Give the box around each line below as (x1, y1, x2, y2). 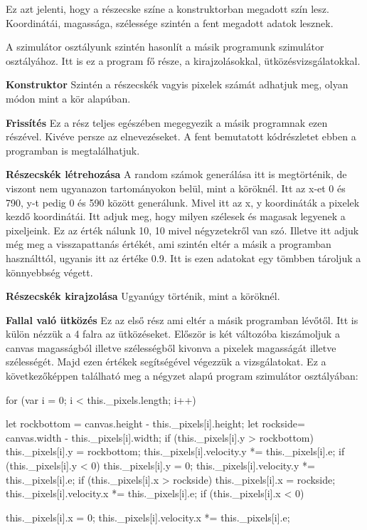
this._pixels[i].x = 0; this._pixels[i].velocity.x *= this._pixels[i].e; (6, 509, 290, 524)
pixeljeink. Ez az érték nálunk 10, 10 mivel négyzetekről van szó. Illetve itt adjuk (6, 222, 359, 237)
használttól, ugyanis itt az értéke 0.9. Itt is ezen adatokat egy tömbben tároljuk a (6, 250, 361, 265)
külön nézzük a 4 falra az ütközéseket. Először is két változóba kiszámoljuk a (6, 326, 340, 341)
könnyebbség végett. (6, 264, 93, 279)
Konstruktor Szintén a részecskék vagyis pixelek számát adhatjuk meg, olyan (6, 77, 349, 92)
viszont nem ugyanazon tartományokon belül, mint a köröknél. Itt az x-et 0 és (6, 180, 346, 195)
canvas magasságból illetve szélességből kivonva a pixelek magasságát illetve (6, 340, 336, 355)
